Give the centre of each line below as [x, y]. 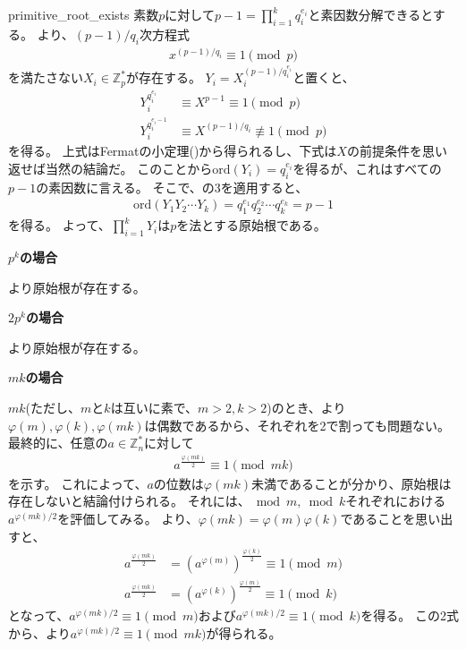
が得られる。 [244, 632]
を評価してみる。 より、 [128, 519]
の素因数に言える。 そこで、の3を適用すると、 [172, 187]
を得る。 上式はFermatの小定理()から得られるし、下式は [173, 151]
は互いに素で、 [154, 407]
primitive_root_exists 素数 [84, 14]
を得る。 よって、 [59, 225]
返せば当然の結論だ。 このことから [110, 168]
